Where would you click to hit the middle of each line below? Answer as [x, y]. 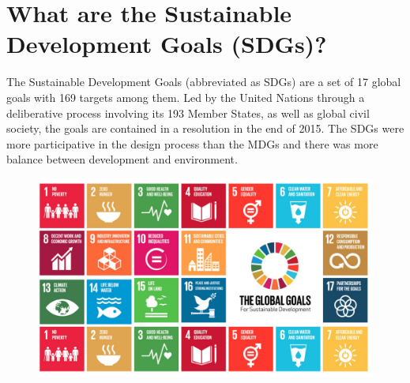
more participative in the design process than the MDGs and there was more [192, 143]
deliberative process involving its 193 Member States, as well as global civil [188, 113]
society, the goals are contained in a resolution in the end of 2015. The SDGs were [205, 128]
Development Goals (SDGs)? [167, 44]
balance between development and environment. [122, 159]
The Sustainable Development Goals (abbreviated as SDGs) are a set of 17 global [204, 82]
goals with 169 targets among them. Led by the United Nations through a [186, 97]
